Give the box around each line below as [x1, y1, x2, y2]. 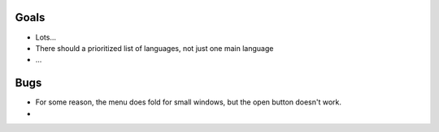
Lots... [35, 32, 57, 42]
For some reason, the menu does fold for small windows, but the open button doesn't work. [35, 97, 341, 107]
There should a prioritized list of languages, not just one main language [35, 43, 274, 53]
